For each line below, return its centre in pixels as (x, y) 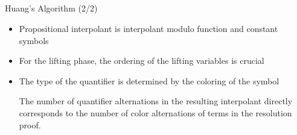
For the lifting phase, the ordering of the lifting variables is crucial (142, 61)
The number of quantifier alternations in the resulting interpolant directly (156, 101)
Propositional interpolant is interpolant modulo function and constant (148, 28)
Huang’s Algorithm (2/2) (51, 8)
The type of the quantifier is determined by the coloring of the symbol (149, 80)
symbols (34, 40)
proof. (30, 124)
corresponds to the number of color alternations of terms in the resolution (155, 112)
